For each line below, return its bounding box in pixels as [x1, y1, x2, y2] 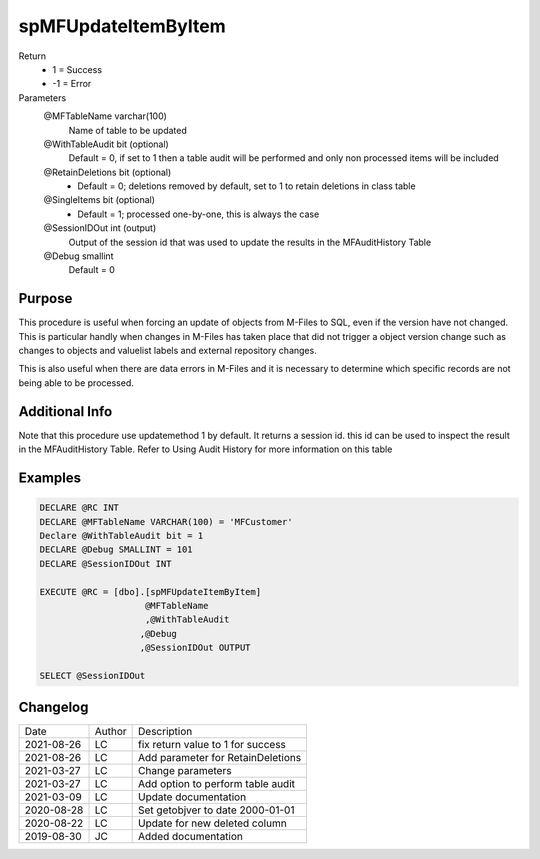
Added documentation [138, 830, 244, 844]
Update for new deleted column [138, 816, 287, 830]
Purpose [18, 290, 73, 307]
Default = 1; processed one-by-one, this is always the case [77, 208, 320, 220]
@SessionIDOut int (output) [43, 222, 157, 234]
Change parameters [138, 764, 232, 778]
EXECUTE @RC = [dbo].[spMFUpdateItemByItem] [39, 586, 262, 597]
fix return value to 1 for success [138, 738, 287, 752]
